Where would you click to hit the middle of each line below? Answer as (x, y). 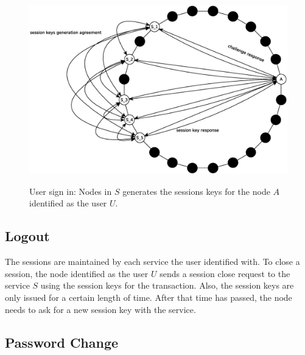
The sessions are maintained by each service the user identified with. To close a (152, 262)
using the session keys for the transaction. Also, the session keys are (167, 285)
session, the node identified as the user (77, 273)
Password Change (62, 342)
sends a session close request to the (225, 273)
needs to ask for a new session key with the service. (100, 309)
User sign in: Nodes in (71, 191)
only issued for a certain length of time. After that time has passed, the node (149, 297)
